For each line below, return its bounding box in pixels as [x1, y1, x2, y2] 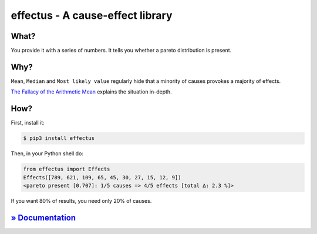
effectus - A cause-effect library [11, 9, 173, 22]
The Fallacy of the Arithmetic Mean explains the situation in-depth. [11, 88, 173, 95]
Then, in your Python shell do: [11, 150, 83, 157]
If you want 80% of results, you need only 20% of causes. [11, 197, 152, 204]
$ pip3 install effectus [23, 135, 95, 142]
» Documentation [11, 212, 76, 223]
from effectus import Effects [23, 166, 110, 173]
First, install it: [11, 119, 45, 126]
